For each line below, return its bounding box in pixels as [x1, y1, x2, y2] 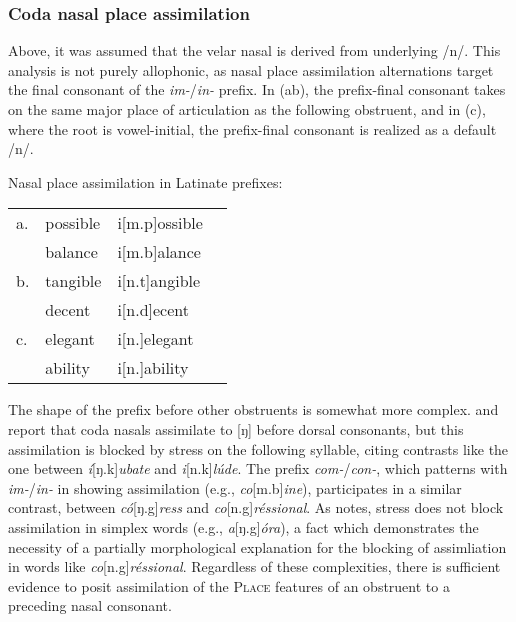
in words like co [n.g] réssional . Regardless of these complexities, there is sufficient [8, 556, 501, 577]
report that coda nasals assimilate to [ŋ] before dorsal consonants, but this [8, 418, 464, 439]
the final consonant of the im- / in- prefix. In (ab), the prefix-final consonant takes [8, 79, 506, 100]
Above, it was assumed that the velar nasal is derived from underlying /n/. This [8, 40, 501, 61]
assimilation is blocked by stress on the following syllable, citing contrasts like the [8, 438, 509, 459]
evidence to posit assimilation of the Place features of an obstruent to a [8, 575, 450, 596]
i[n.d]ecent [117, 298, 189, 322]
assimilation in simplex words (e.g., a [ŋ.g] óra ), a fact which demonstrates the [8, 516, 479, 537]
